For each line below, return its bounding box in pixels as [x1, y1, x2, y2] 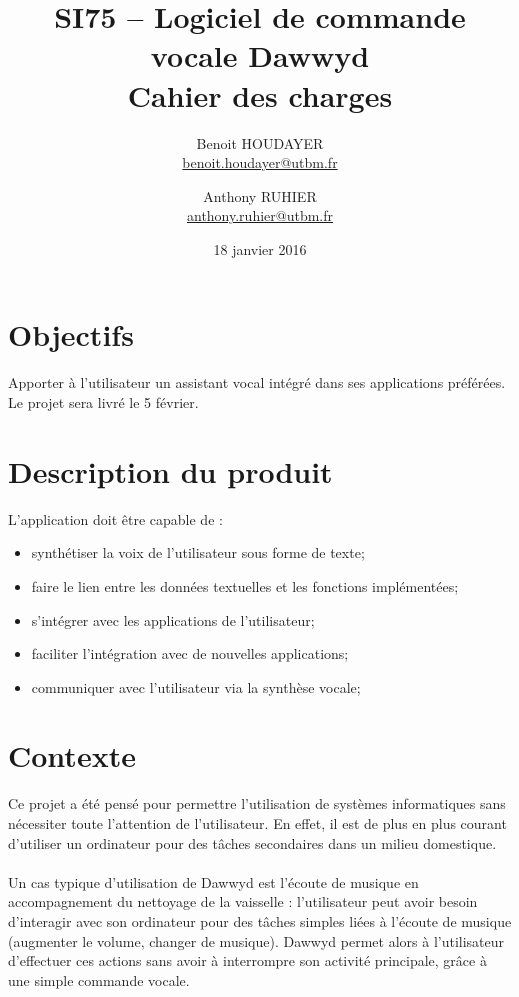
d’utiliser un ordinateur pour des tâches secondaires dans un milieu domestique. [8, 832, 497, 853]
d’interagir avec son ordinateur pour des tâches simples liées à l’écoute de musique [8, 910, 512, 931]
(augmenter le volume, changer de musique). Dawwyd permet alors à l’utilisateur [8, 930, 505, 951]
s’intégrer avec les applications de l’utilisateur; [31, 609, 315, 630]
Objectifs [8, 314, 134, 355]
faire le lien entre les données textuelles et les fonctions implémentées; [31, 575, 459, 596]
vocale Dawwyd [150, 35, 370, 76]
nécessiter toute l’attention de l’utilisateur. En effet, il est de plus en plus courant [8, 813, 507, 833]
